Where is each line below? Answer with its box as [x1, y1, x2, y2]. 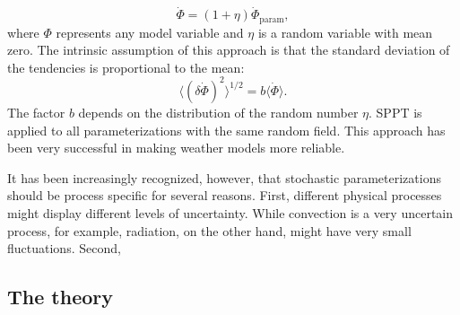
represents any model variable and [56, 22, 244, 41]
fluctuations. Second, [7, 239, 121, 258]
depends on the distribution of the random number [78, 102, 359, 121]
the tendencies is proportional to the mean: [7, 57, 245, 76]
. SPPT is [369, 102, 422, 121]
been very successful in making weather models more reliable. [7, 138, 345, 157]
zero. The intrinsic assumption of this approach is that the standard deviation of [7, 40, 450, 59]
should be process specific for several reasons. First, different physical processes [7, 186, 442, 205]
